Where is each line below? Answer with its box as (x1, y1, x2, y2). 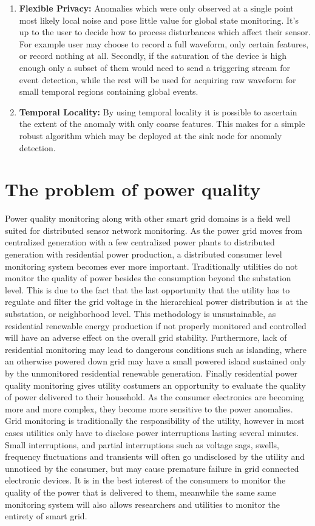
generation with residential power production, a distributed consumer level (5, 248, 282, 261)
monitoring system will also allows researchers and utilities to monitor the (5, 497, 280, 510)
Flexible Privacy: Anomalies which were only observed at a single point (19, 2, 294, 14)
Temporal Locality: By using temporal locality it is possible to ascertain (19, 105, 297, 118)
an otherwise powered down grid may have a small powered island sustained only (5, 355, 307, 367)
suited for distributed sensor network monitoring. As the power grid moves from (5, 224, 303, 236)
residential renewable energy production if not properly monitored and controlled (5, 319, 307, 332)
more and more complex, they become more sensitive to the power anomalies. (5, 402, 293, 415)
